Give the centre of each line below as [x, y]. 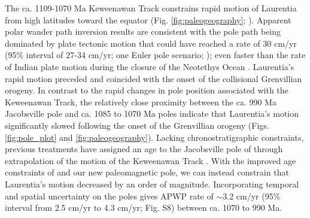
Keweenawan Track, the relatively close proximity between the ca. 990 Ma [141, 102]
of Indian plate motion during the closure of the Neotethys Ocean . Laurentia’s [150, 66]
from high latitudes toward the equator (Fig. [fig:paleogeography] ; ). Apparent [148, 19]
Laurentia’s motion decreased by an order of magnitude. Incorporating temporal [152, 184]
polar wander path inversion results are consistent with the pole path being [143, 31]
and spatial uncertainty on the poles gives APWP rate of [109, 196]
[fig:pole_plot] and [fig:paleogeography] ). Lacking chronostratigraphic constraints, [154, 137]
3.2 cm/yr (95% [252, 196]
